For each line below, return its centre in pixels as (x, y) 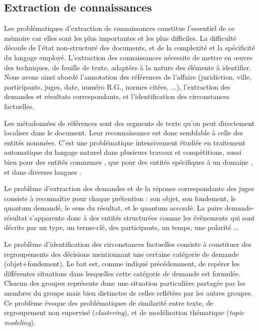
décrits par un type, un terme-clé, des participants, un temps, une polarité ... (122, 227)
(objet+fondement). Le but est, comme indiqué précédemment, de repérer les (122, 264)
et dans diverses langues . (43, 171)
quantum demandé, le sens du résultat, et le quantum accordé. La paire (113, 208)
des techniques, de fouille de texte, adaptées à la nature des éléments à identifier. (128, 67)
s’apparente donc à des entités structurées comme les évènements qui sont (142, 217)
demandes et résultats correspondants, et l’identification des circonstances (117, 96)
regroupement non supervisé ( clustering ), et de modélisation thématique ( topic (124, 312)
